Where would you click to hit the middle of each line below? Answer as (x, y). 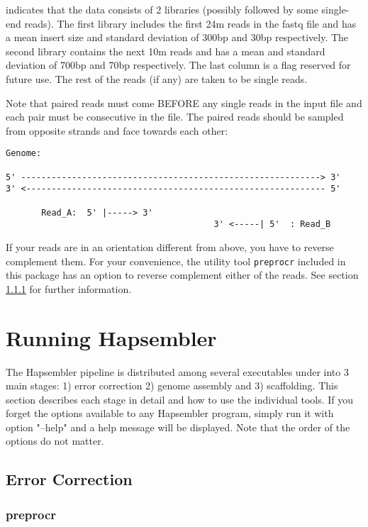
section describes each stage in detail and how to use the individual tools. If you (180, 399)
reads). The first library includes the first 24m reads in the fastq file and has (190, 23)
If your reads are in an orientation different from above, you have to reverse (170, 246)
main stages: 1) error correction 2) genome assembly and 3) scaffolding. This (172, 385)
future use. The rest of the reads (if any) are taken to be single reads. (157, 78)
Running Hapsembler (111, 337)
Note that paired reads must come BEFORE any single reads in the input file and (184, 102)
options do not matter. (55, 441)
